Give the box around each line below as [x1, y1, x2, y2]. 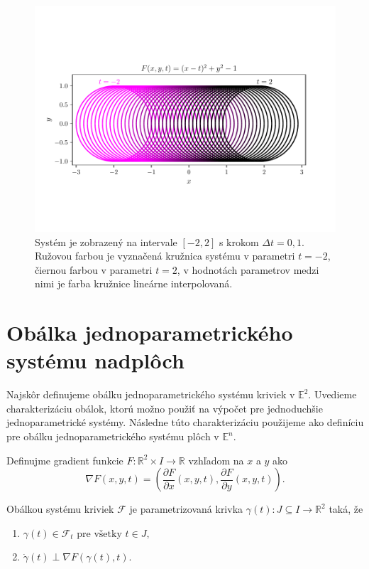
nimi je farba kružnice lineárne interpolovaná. [35, 276, 233, 291]
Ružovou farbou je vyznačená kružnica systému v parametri [35, 248, 295, 263]
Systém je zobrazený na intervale [35, 234, 177, 249]
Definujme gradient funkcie [6, 452, 123, 467]
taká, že [329, 501, 363, 516]
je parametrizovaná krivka [129, 501, 243, 516]
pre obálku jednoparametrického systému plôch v [6, 429, 219, 444]
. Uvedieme [308, 387, 357, 402]
